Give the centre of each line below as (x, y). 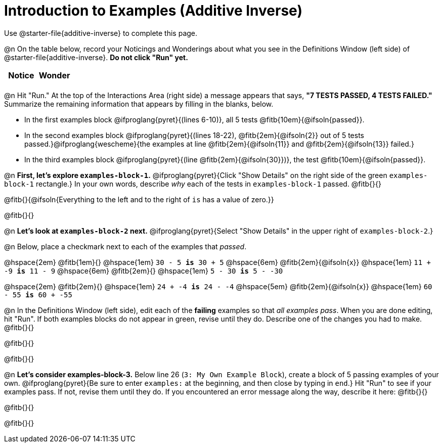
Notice (21, 75)
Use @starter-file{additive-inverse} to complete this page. (101, 33)
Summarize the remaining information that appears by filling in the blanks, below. (139, 104)
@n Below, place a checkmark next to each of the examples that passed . (125, 246)
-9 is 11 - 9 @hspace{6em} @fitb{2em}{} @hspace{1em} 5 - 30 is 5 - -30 (144, 271)
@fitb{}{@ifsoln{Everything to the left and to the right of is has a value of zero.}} (139, 199)
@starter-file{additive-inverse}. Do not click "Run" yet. (96, 57)
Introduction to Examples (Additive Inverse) (153, 11)
